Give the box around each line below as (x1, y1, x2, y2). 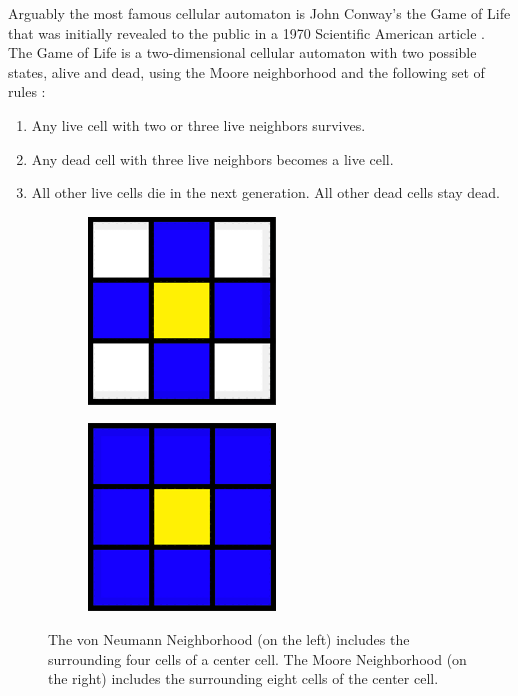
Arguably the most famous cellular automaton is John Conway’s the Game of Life (8, 3, 511, 23)
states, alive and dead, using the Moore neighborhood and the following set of (8, 61, 485, 82)
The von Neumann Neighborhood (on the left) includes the (48, 628, 410, 649)
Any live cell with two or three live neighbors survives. (31, 114, 366, 135)
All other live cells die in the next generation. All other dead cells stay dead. (31, 182, 500, 203)
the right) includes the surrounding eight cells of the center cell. (48, 668, 439, 689)
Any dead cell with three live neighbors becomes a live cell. (31, 148, 394, 169)
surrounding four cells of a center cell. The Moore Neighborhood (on (48, 648, 467, 669)
